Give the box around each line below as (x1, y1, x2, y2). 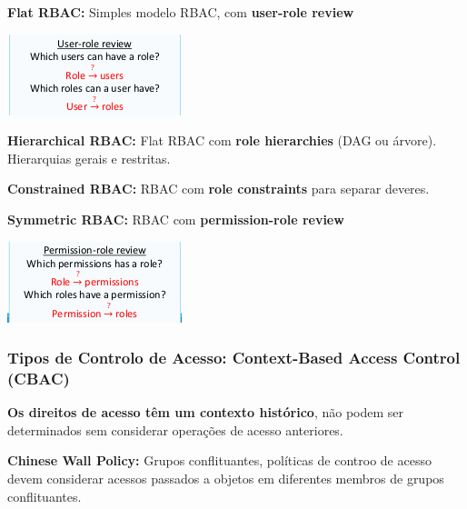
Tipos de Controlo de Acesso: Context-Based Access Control (7, 346, 461, 369)
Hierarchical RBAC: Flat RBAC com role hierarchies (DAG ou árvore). (7, 131, 437, 150)
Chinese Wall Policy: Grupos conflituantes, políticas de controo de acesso (7, 451, 432, 470)
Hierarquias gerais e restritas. (7, 148, 171, 167)
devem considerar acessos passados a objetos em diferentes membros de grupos (7, 469, 444, 488)
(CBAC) (7, 367, 70, 389)
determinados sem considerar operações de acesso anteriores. (7, 420, 343, 439)
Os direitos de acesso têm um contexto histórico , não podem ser (7, 403, 404, 422)
